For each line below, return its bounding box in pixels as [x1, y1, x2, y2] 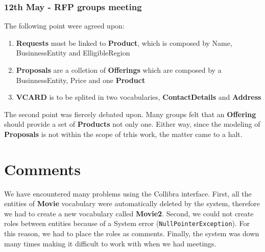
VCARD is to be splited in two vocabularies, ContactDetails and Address [16, 92, 261, 102]
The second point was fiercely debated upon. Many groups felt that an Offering [4, 108, 256, 119]
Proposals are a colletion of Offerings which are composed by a [16, 65, 222, 75]
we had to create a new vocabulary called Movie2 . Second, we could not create [4, 208, 254, 218]
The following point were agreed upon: [4, 20, 125, 31]
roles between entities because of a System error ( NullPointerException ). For [4, 218, 250, 229]
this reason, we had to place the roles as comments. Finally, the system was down [4, 228, 259, 239]
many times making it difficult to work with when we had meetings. [4, 238, 216, 248]
